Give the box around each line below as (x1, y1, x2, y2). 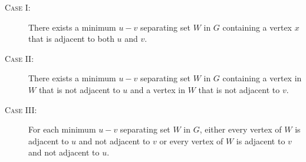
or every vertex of (159, 134, 223, 147)
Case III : (5, 103, 37, 115)
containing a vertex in (222, 72, 302, 84)
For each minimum (28, 123, 96, 135)
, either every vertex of (199, 123, 282, 135)
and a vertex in (130, 83, 185, 95)
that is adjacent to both (28, 32, 114, 45)
